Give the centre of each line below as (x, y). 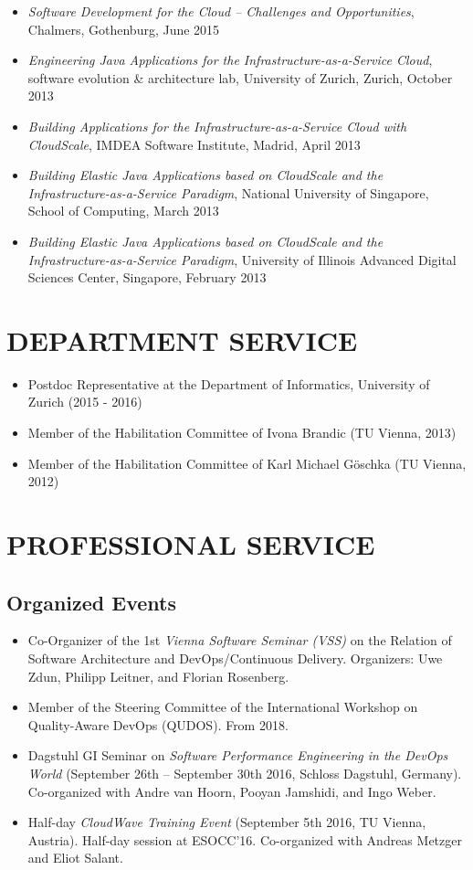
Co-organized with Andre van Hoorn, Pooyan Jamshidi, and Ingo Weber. (232, 791)
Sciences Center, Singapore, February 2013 (147, 277)
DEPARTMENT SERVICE (182, 340)
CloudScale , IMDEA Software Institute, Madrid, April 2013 (194, 144)
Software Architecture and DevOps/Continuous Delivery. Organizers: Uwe (235, 658)
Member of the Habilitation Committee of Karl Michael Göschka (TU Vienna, (247, 463)
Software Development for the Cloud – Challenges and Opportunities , (221, 11)
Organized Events (91, 602)
